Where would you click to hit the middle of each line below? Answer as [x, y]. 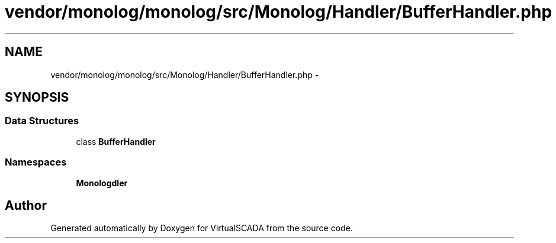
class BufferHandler [116, 141]
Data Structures [42, 121]
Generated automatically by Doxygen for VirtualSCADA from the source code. [202, 228]
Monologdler [102, 183]
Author [26, 205]
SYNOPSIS [37, 98]
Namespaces [36, 162]
